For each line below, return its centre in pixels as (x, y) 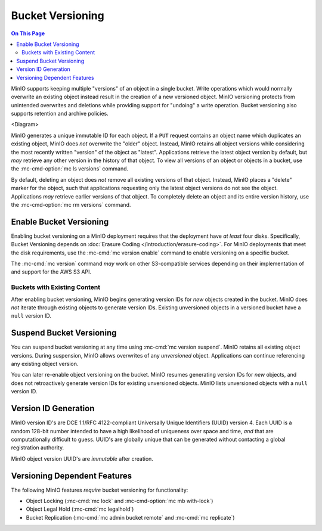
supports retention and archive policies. (60, 114)
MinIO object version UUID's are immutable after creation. (82, 458)
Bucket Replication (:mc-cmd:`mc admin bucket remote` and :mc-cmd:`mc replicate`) (130, 517)
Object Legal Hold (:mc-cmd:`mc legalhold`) (80, 509)
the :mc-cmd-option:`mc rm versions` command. (71, 204)
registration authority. (38, 448)
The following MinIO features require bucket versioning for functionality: (100, 490)
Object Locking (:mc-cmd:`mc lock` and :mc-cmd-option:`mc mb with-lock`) (120, 501)
